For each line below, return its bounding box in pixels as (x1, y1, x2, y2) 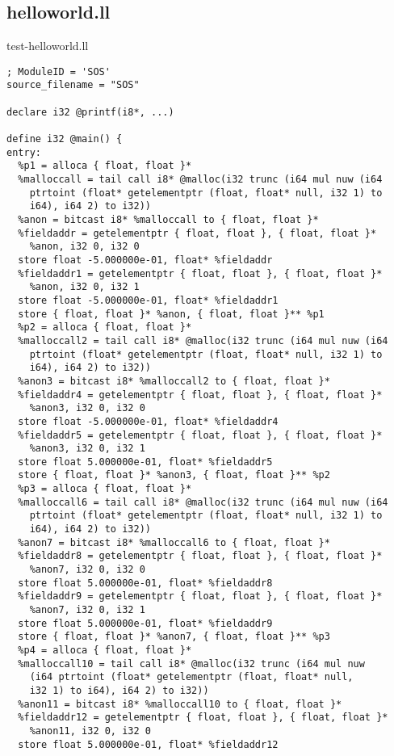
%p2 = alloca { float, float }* (18, 321, 192, 334)
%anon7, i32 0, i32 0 (29, 564, 145, 576)
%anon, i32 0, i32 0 (29, 241, 140, 253)
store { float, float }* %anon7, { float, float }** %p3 (18, 631, 330, 643)
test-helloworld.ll (6, 37, 89, 54)
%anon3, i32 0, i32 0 (29, 402, 145, 414)
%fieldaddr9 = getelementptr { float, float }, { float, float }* (18, 590, 383, 603)
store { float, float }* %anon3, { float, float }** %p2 (18, 469, 330, 481)
